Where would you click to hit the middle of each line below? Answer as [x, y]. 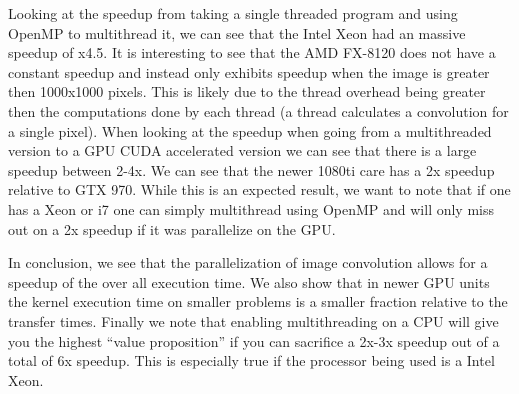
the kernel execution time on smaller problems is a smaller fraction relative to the [258, 301]
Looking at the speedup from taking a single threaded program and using [233, 13]
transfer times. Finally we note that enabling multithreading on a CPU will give [253, 320]
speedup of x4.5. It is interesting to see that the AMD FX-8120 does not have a [252, 52]
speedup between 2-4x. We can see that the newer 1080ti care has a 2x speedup [251, 169]
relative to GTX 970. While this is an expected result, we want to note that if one [259, 189]
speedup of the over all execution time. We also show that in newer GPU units [249, 281]
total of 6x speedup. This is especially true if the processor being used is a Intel [251, 360]
